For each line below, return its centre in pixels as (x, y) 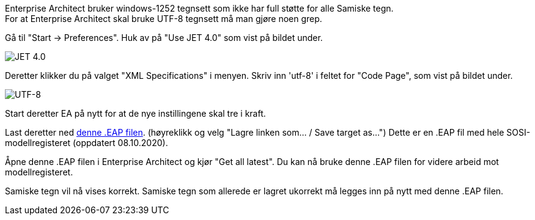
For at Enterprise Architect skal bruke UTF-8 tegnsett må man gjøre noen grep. (164, 19)
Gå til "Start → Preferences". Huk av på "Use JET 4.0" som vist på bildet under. (164, 38)
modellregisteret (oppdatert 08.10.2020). (87, 143)
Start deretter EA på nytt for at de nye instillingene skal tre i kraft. (135, 113)
